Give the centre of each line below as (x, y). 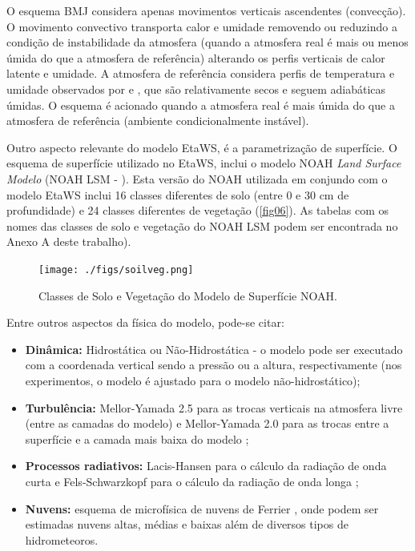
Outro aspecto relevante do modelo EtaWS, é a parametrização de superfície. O (202, 147)
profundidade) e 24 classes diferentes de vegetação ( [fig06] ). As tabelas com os (197, 210)
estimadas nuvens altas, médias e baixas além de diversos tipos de (187, 524)
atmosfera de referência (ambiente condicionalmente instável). (158, 121)
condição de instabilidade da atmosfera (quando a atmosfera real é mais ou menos (207, 42)
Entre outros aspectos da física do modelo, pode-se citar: (145, 322)
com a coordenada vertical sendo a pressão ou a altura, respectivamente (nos (214, 365)
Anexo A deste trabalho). (69, 241)
